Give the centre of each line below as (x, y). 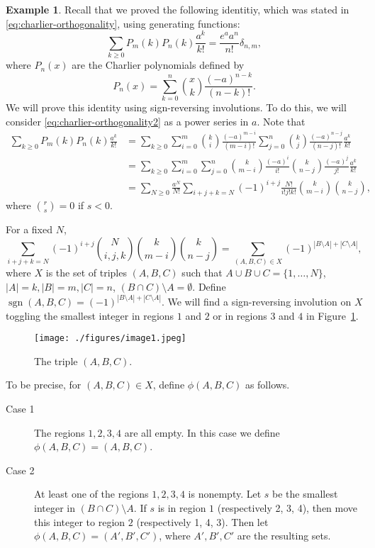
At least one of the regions (91, 494)
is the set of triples (86, 273)
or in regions (240, 315)
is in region (182, 507)
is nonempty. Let (225, 494)
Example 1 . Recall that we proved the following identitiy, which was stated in (178, 9)
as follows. (267, 385)
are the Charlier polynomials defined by (158, 65)
